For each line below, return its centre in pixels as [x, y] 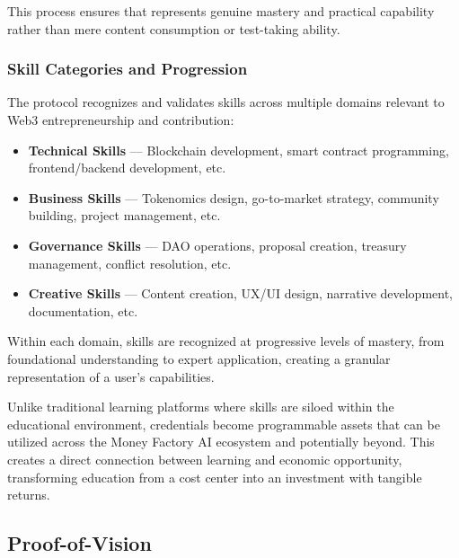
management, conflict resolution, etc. [130, 263]
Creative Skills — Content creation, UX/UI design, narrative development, [241, 293]
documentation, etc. [83, 310]
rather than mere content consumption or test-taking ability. [174, 28]
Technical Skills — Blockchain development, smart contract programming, [238, 150]
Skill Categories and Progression [128, 69]
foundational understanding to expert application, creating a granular [199, 358]
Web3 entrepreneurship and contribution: [121, 120]
